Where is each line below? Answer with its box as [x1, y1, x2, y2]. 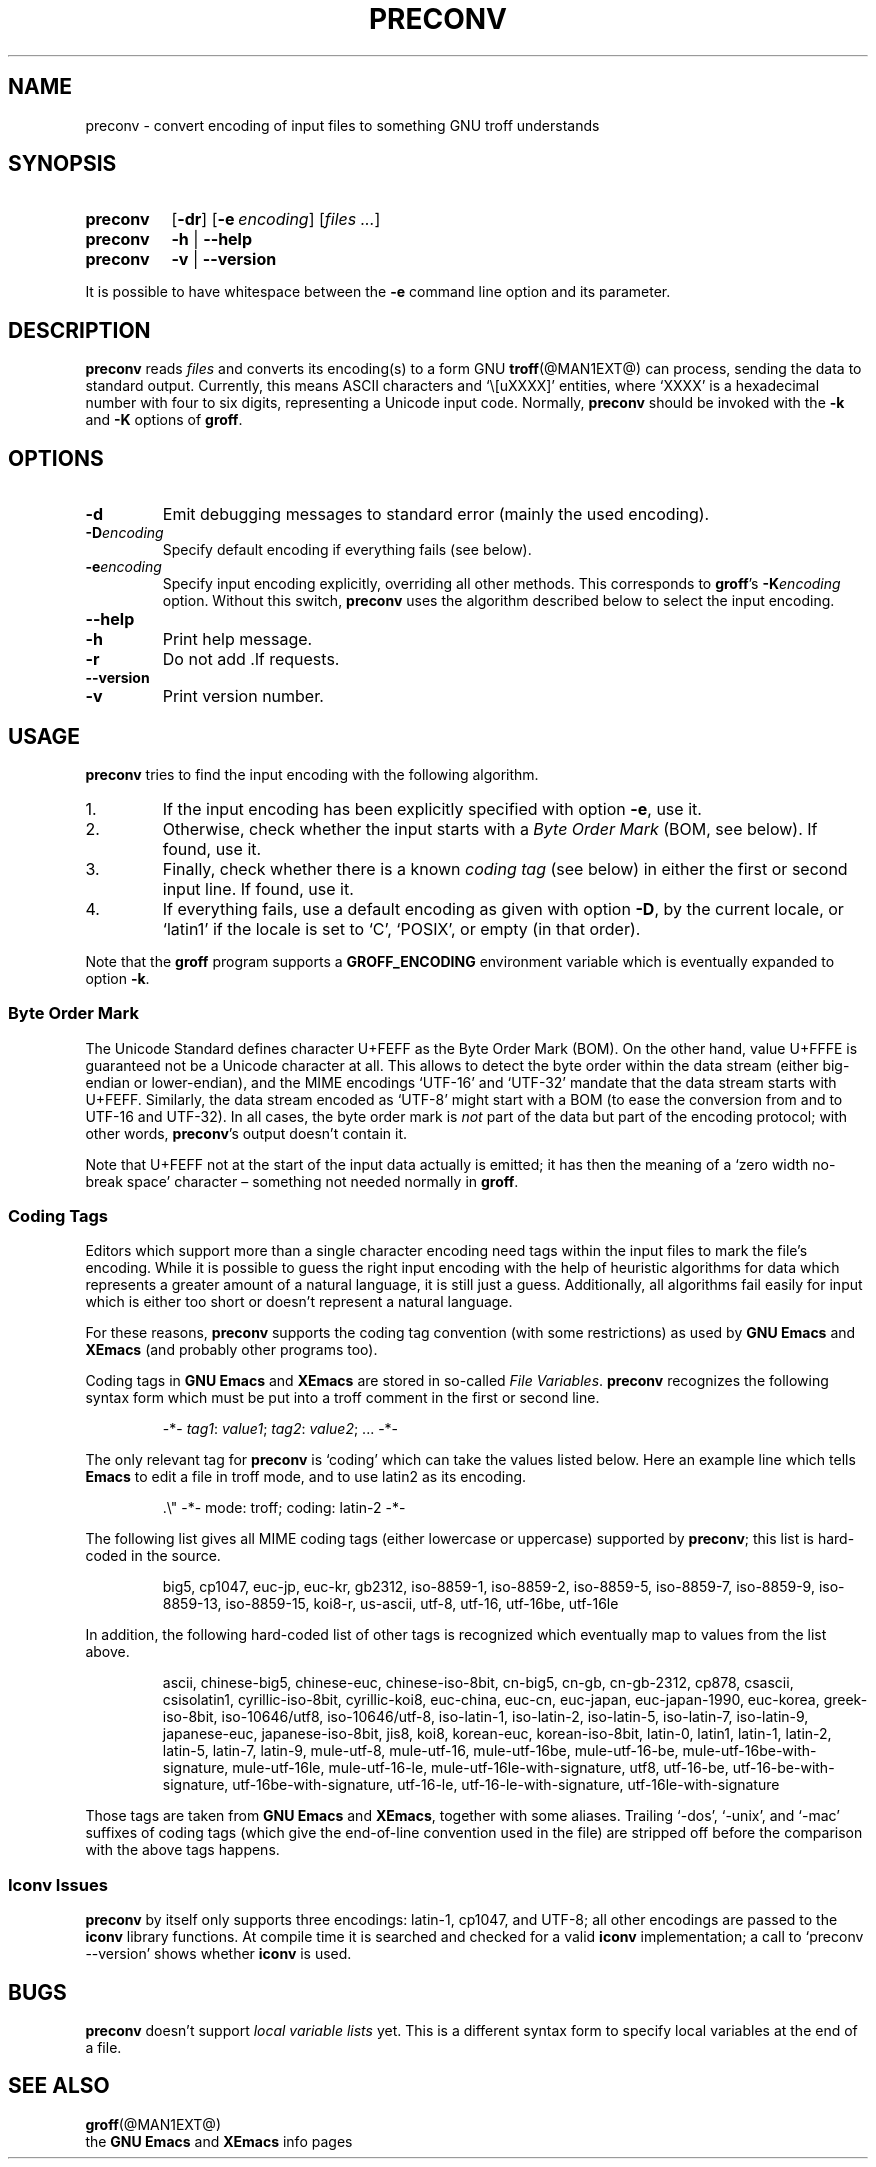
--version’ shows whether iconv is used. [85, 1945, 352, 1963]
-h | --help [171, 229, 253, 250]
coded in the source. [85, 1547, 221, 1565]
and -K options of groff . [85, 411, 243, 429]
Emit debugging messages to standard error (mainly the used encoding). [162, 504, 710, 525]
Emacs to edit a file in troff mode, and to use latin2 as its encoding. [85, 1468, 527, 1486]
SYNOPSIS [8, 151, 117, 177]
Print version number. [162, 686, 324, 707]
